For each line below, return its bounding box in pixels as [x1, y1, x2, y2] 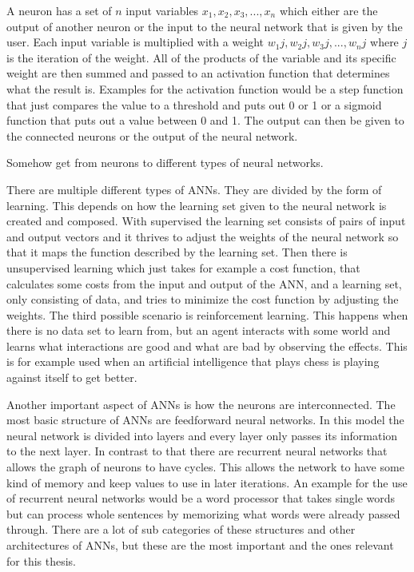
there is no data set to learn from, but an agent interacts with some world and [6, 322, 391, 339]
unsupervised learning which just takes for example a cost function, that [6, 259, 360, 276]
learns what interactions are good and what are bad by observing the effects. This [6, 337, 408, 354]
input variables [125, 2, 199, 18]
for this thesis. [6, 552, 76, 569]
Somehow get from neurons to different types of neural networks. [6, 154, 324, 171]
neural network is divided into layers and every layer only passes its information [6, 427, 398, 443]
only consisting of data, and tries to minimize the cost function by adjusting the [6, 291, 399, 308]
